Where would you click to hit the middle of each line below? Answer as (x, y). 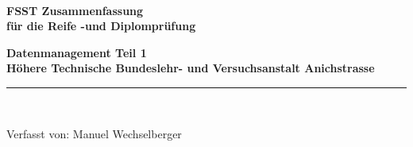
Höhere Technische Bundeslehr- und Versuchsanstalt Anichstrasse (191, 68)
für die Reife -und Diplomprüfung (101, 26)
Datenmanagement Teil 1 (77, 52)
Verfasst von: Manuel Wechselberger (94, 133)
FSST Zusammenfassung (75, 10)
